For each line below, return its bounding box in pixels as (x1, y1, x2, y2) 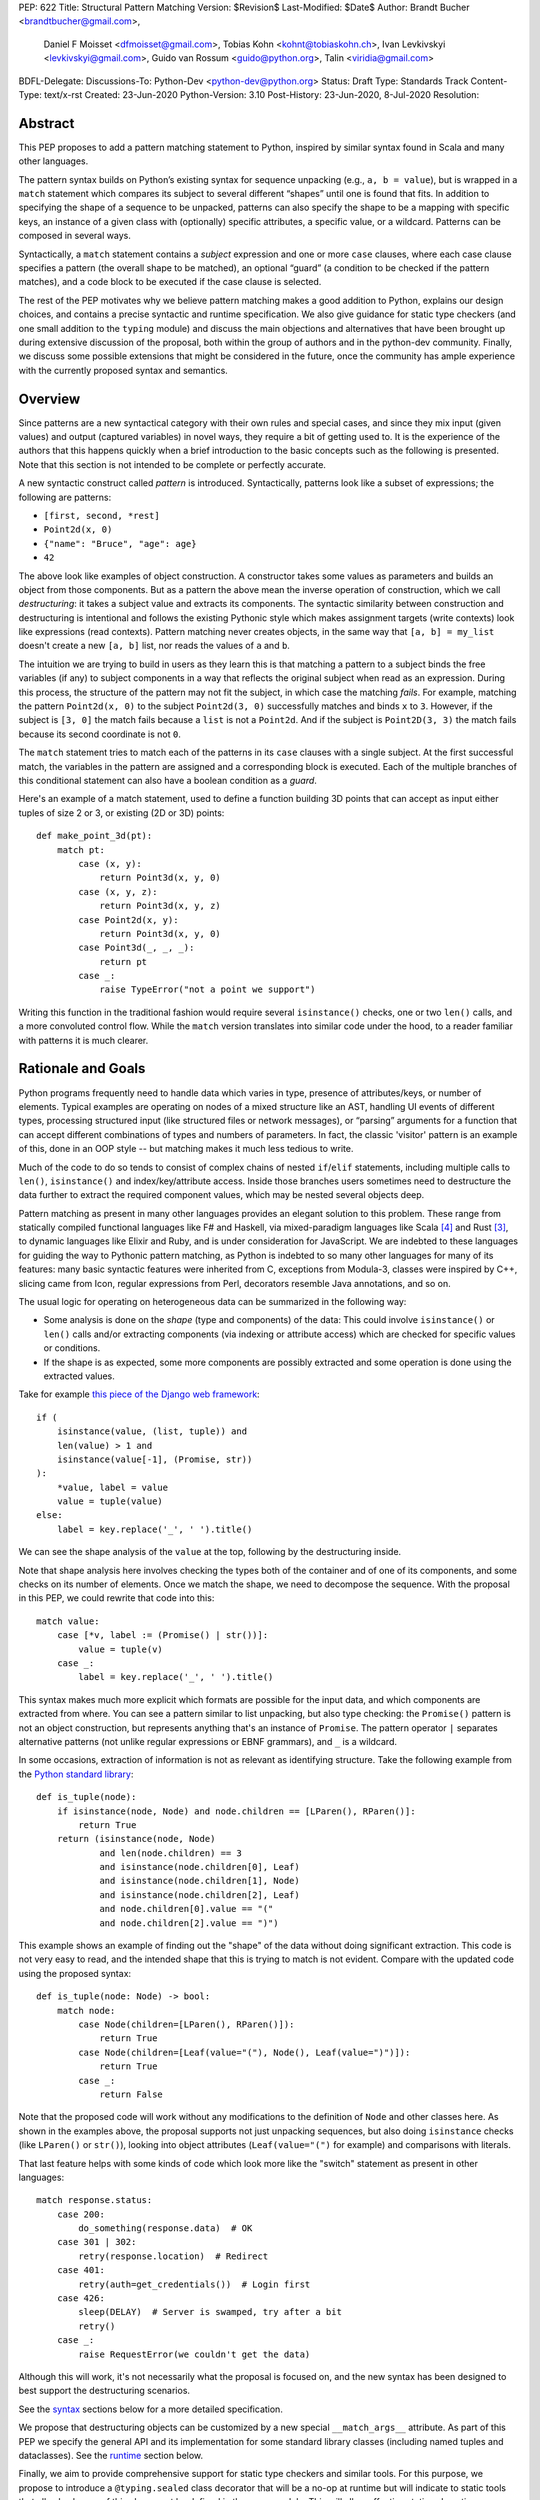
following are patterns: (18, 491, 112, 503)
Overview (18, 390, 81, 407)
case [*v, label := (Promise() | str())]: (56, 1630, 269, 1641)
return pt (99, 956, 148, 967)
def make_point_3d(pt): (36, 830, 153, 842)
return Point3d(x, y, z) (99, 900, 222, 912)
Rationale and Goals (18, 1060, 146, 1077)
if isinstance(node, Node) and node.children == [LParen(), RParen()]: (56, 1805, 416, 1817)
